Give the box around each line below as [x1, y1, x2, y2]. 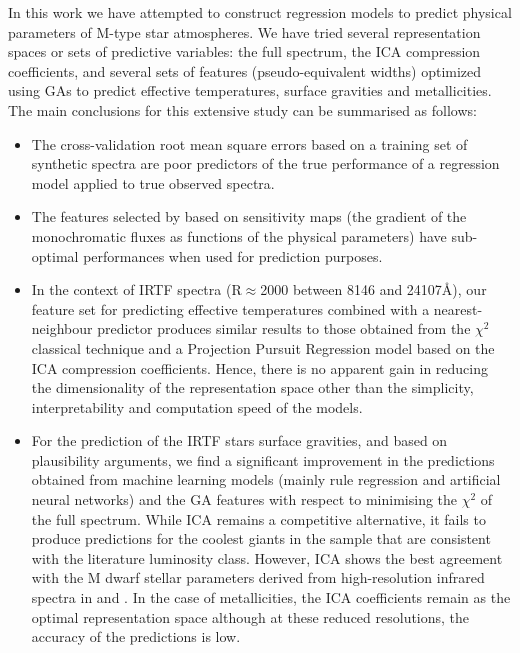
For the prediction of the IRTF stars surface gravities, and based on [31, 430, 448, 451]
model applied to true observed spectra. [31, 172, 275, 193]
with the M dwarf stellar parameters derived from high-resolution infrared [31, 567, 485, 588]
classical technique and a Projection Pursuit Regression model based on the [31, 337, 495, 358]
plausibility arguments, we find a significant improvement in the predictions [31, 449, 495, 470]
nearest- [433, 298, 483, 319]
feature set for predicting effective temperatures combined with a [31, 298, 430, 319]
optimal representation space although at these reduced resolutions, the [31, 606, 470, 627]
